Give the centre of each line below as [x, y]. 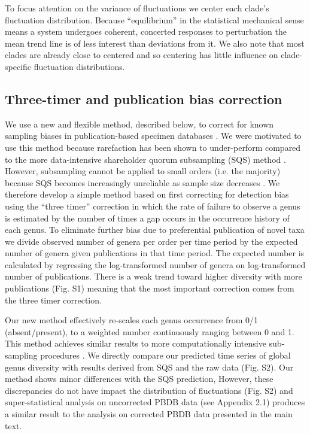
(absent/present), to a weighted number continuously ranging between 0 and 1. [150, 331]
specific [18, 66]
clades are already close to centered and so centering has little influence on [142, 55]
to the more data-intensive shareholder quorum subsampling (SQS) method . [145, 159]
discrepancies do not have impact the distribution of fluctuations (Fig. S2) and [149, 390]
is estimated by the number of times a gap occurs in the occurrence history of [147, 218]
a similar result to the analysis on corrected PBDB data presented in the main [149, 414]
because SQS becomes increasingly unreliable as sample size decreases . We [142, 182]
